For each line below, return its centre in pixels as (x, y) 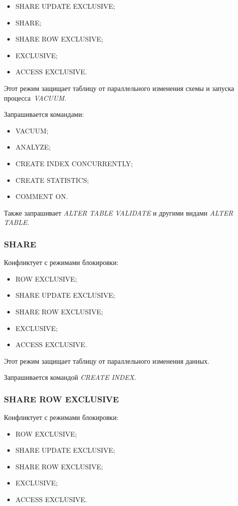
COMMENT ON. (42, 196)
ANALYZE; (33, 147)
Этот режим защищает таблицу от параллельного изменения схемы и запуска (119, 88)
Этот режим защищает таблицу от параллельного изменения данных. (107, 361)
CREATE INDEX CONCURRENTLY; (74, 163)
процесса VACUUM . (35, 98)
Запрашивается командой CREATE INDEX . (70, 377)
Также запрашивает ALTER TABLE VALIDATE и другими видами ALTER (119, 212)
